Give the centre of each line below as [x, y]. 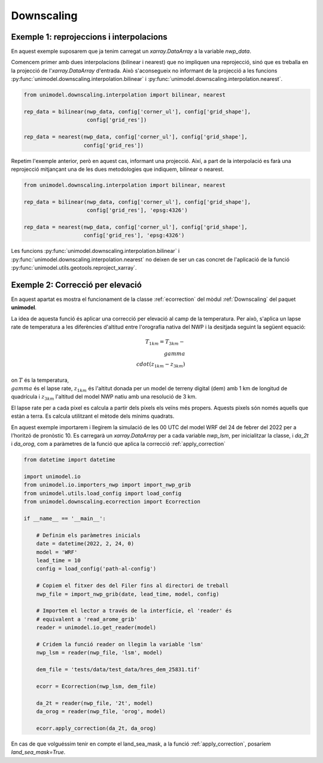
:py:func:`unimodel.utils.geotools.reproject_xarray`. [74, 268]
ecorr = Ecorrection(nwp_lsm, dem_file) [96, 686]
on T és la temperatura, [40, 380]
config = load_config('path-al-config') [96, 569]
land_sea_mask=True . [38, 752]
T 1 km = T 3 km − [165, 343]
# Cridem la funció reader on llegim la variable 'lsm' [120, 644]
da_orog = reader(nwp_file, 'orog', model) [101, 711]
